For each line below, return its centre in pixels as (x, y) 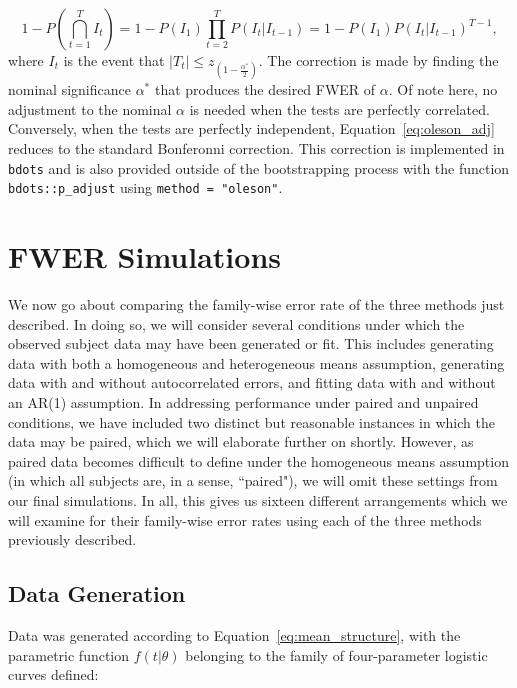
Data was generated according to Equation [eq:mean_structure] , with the (234, 634)
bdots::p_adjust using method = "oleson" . (145, 187)
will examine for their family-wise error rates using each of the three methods (245, 519)
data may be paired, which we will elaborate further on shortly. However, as (241, 441)
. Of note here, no (443, 89)
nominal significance (69, 89)
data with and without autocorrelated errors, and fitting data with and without (252, 382)
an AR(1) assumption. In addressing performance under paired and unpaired (243, 401)
